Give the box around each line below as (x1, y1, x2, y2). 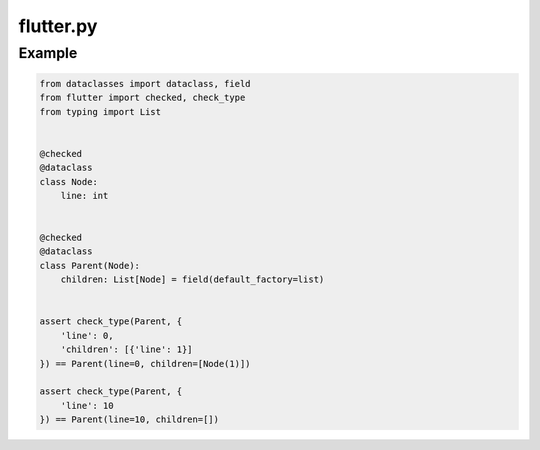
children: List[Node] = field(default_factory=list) (60, 274, 325, 285)
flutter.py (18, 15, 98, 37)
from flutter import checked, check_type (39, 92, 246, 104)
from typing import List (39, 106, 162, 117)
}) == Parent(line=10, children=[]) (39, 414, 220, 425)
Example (18, 44, 78, 62)
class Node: (39, 176, 99, 187)
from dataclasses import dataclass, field (39, 78, 251, 89)
